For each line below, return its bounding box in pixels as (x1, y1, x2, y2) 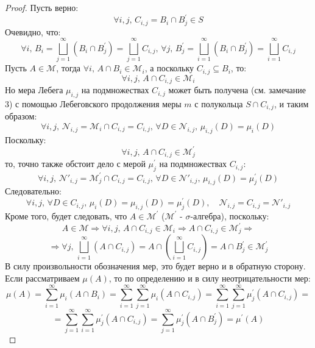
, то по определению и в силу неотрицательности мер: (108, 272, 311, 285)
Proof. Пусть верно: (5, 1, 79, 13)
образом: (5, 110, 37, 123)
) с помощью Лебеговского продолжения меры (9, 97, 182, 110)
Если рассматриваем (5, 272, 80, 285)
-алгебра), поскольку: (190, 209, 269, 222)
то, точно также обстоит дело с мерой (5, 157, 146, 170)
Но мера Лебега (5, 83, 63, 96)
